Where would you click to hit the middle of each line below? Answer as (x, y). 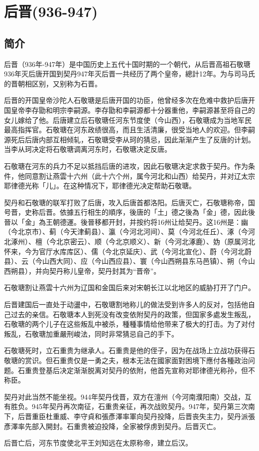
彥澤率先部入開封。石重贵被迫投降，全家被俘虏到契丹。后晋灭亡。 (112, 426)
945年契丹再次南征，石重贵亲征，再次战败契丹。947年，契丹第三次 (140, 406)
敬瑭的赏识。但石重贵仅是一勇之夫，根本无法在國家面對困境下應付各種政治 (126, 360)
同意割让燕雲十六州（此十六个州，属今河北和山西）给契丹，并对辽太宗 (140, 176)
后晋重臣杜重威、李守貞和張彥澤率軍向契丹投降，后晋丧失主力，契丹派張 (136, 416)
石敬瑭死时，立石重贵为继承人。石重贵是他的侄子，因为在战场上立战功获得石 (129, 350)
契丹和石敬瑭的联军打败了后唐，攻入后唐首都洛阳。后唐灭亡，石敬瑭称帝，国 (129, 202)
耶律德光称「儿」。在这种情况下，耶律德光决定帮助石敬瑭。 (100, 186)
